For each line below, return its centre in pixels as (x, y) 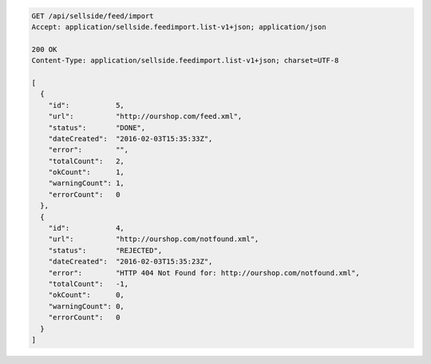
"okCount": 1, (87, 172)
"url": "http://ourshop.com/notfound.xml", (154, 239)
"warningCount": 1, (87, 183)
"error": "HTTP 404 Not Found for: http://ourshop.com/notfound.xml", (204, 273)
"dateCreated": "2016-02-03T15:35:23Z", (130, 262)
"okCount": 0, (87, 295)
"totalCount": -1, (89, 284)
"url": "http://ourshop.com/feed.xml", (145, 117)
